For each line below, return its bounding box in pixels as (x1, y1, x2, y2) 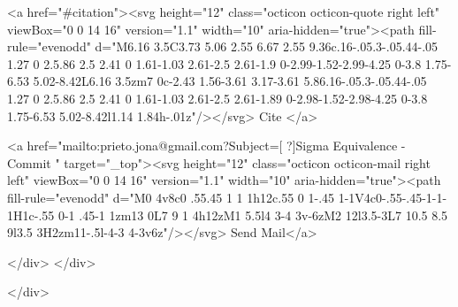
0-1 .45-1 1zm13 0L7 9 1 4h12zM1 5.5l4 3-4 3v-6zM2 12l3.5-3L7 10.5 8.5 (57, 205, 448, 224)
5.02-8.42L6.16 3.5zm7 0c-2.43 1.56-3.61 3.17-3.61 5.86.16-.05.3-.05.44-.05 (33, 72, 427, 90)
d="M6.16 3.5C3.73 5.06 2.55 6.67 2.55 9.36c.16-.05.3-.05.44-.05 (95, 37, 439, 56)
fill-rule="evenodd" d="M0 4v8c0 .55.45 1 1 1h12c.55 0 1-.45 (7, 188, 335, 206)
